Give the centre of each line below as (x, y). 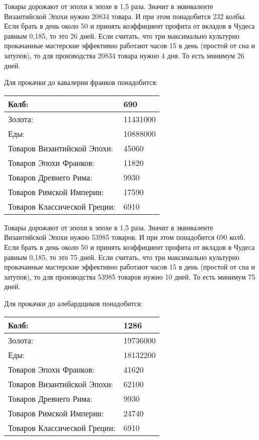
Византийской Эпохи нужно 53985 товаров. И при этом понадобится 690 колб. (125, 237)
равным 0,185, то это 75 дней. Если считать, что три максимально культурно (122, 257)
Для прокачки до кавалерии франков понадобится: (81, 82)
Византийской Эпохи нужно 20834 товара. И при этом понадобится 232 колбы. (125, 16)
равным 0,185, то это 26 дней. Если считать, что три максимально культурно (122, 35)
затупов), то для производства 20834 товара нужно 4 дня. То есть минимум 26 (124, 55)
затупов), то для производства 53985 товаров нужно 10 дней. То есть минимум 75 (130, 276)
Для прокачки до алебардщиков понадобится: (73, 303)
